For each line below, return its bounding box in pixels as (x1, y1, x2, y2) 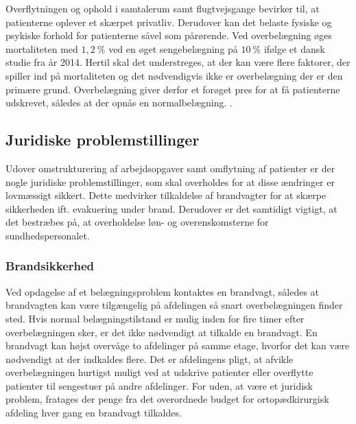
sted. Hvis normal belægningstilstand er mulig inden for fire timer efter (5, 311, 305, 325)
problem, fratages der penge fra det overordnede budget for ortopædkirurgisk (5, 392, 329, 406)
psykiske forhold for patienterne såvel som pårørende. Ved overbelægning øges (5, 28, 332, 43)
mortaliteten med (5, 41, 78, 56)
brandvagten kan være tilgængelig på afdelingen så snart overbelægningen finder (5, 298, 343, 312)
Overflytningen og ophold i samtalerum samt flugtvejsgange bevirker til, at (5, 1, 320, 15)
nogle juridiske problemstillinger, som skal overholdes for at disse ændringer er (5, 174, 335, 189)
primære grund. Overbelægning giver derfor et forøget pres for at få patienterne (5, 82, 340, 96)
